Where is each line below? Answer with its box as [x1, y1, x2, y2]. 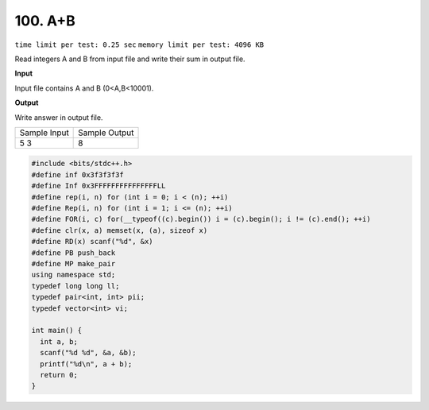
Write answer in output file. [14, 112, 103, 122]
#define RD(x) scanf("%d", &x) [31, 237, 154, 246]
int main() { [31, 326, 83, 335]
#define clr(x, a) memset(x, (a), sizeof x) [31, 226, 208, 234]
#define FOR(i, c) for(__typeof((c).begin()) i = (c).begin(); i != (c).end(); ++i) [31, 215, 371, 224]
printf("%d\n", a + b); [40, 359, 133, 369]
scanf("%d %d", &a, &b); [40, 348, 137, 358]
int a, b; [40, 337, 79, 346]
